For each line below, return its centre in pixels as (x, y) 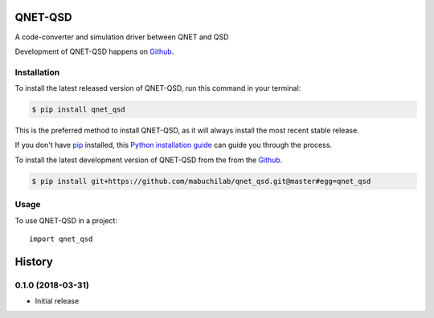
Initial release (57, 301)
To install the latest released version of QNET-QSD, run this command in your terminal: (158, 88)
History (34, 261)
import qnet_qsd (61, 238)
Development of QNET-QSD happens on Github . (94, 51)
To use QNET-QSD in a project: (66, 220)
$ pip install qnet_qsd (79, 110)
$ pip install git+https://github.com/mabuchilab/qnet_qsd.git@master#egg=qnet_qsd (201, 181)
